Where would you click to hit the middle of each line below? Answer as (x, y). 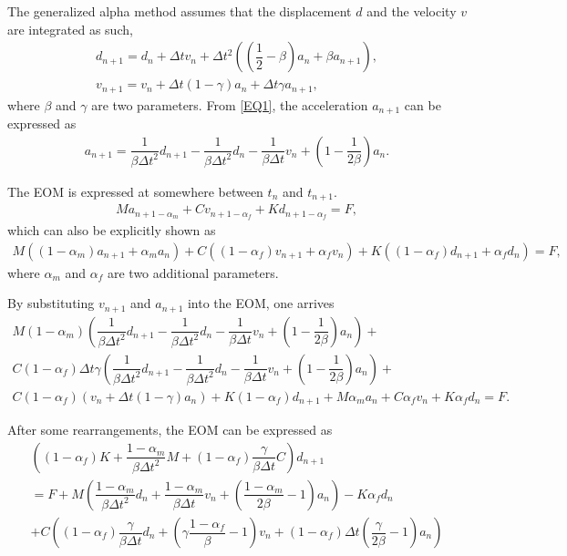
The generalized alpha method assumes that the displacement (180, 11)
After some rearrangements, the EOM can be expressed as (170, 430)
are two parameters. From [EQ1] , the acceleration (230, 104)
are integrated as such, (70, 29)
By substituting (51, 303)
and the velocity (412, 11)
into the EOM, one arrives (261, 303)
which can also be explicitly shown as (112, 230)
